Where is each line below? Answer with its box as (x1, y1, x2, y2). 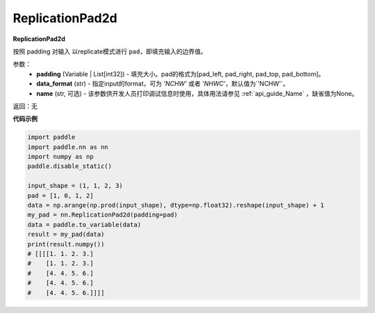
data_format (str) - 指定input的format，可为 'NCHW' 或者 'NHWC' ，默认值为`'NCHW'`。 (36, 80, 290, 88)
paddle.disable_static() (27, 162, 112, 170)
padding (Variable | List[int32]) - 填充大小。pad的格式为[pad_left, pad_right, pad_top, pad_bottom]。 (36, 69, 325, 78)
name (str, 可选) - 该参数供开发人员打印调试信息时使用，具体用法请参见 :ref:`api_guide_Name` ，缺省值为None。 (36, 89, 358, 97)
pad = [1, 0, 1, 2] (27, 192, 94, 199)
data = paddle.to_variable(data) (27, 221, 142, 228)
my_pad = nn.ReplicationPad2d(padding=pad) (27, 211, 178, 219)
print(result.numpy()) (27, 240, 105, 248)
